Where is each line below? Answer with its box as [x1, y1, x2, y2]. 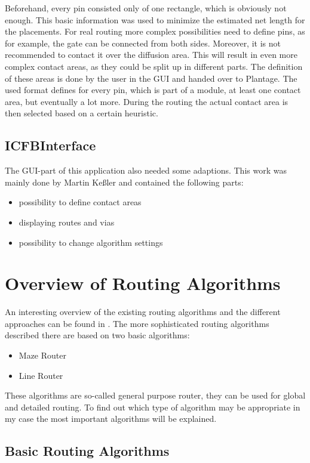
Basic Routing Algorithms [5, 442, 170, 460]
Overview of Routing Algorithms [5, 271, 281, 295]
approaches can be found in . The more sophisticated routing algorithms [5, 317, 269, 329]
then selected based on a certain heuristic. [5, 107, 158, 119]
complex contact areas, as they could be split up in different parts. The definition [5, 60, 303, 72]
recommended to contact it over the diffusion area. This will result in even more [5, 48, 297, 61]
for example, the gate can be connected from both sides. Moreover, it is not [5, 36, 281, 49]
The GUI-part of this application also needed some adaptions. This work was [5, 164, 287, 177]
